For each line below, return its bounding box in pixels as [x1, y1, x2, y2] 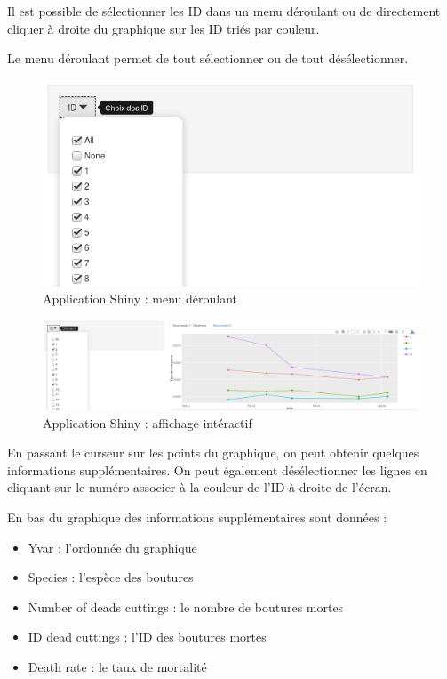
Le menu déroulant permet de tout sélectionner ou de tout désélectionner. [7, 49, 409, 68]
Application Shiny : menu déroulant [43, 289, 238, 308]
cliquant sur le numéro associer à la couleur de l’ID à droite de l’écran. [7, 478, 392, 497]
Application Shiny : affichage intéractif [43, 413, 252, 432]
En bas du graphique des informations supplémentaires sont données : [7, 507, 387, 526]
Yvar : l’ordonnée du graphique [28, 538, 197, 556]
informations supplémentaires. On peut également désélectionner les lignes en [7, 460, 427, 479]
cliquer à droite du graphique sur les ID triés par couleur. [7, 19, 320, 37]
